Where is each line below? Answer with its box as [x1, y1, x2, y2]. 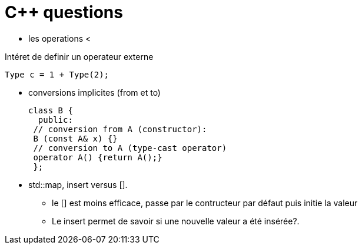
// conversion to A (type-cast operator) [33, 143, 227, 153]
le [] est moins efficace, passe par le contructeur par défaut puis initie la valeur [52, 197, 358, 208]
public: [38, 115, 73, 124]
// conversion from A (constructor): [33, 124, 207, 134]
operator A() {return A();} [33, 152, 162, 162]
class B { [28, 105, 73, 115]
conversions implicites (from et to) [28, 87, 161, 97]
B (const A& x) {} [33, 133, 118, 143]
